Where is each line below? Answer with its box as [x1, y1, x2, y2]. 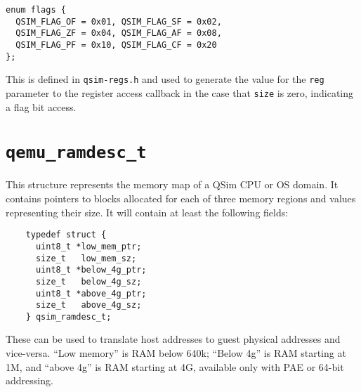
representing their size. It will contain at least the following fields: [6, 204, 289, 219]
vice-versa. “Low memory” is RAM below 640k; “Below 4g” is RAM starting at [6, 346, 346, 360]
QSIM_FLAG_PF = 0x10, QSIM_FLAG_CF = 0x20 [15, 39, 217, 50]
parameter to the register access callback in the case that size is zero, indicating [6, 85, 354, 100]
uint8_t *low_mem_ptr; [35, 241, 142, 251]
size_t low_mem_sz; [35, 253, 137, 263]
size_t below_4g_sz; [35, 276, 142, 287]
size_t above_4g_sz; [35, 300, 142, 311]
